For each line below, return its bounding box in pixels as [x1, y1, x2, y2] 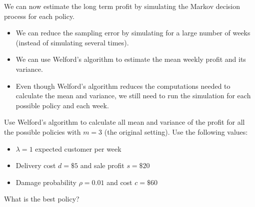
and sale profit [80, 160, 124, 171]
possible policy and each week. [15, 100, 109, 110]
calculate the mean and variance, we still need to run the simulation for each [15, 90, 251, 101]
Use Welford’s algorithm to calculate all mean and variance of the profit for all [4, 117, 245, 127]
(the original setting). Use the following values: [104, 126, 248, 137]
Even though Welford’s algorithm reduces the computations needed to [15, 80, 230, 91]
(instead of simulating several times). [15, 37, 129, 47]
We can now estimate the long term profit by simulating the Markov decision [4, 1, 240, 11]
